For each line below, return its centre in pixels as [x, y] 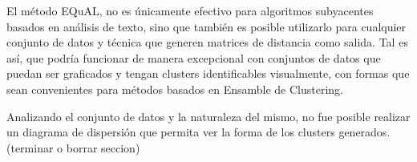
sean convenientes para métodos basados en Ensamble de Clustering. [175, 89]
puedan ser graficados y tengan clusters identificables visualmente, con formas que [208, 73]
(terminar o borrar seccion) [73, 147]
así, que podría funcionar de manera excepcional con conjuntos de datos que [194, 57]
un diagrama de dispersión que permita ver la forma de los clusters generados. [198, 132]
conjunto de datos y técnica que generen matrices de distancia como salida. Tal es [207, 42]
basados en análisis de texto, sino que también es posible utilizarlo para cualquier [206, 26]
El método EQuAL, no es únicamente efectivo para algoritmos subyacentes [190, 10]
